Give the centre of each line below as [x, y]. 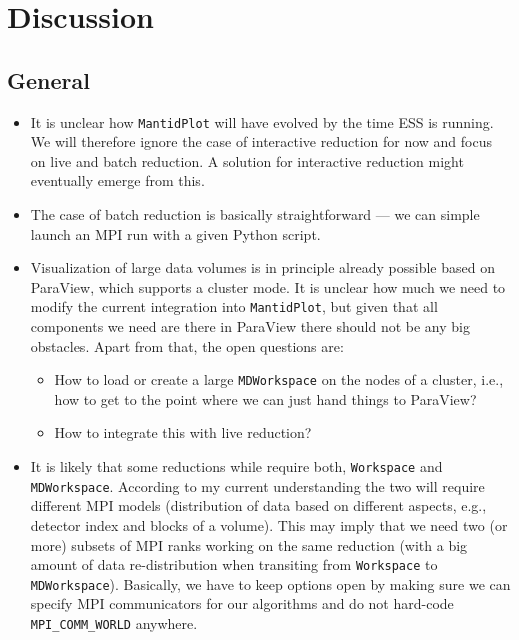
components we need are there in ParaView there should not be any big [250, 326]
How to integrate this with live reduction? [183, 432]
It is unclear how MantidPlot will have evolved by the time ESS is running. [262, 121]
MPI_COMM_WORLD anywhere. [114, 623]
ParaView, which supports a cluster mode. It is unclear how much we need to [268, 286]
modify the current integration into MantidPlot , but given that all [234, 306]
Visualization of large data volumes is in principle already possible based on [262, 267]
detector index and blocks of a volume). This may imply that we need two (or [269, 524]
